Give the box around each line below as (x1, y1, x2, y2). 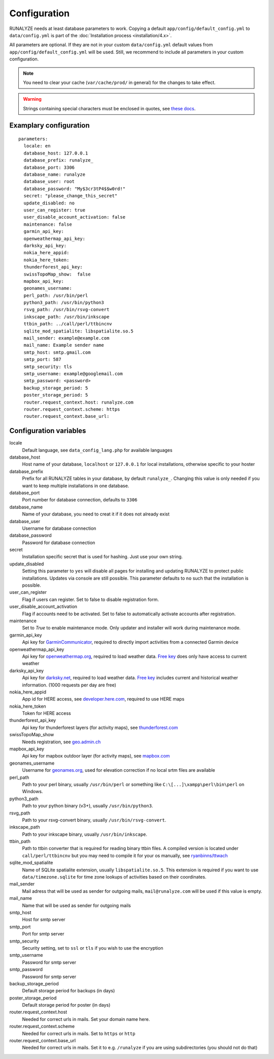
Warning (23, 96, 42, 102)
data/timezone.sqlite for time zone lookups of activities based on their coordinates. (22, 874, 207, 880)
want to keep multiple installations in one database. (22, 482, 129, 489)
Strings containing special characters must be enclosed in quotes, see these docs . (23, 105, 196, 111)
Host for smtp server (22, 917, 65, 923)
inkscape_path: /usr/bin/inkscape (23, 314, 110, 320)
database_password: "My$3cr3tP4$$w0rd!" (23, 186, 126, 192)
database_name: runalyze (23, 172, 86, 177)
